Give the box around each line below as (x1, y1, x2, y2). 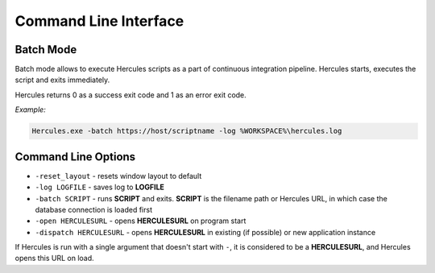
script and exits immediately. (14, 75, 110, 85)
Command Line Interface (14, 12, 184, 30)
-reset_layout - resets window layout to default (35, 171, 202, 180)
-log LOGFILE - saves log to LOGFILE (35, 182, 165, 192)
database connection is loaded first (35, 205, 153, 214)
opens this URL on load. (14, 254, 94, 263)
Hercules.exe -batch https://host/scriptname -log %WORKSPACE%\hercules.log (31, 126, 342, 136)
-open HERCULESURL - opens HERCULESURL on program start (35, 216, 246, 225)
